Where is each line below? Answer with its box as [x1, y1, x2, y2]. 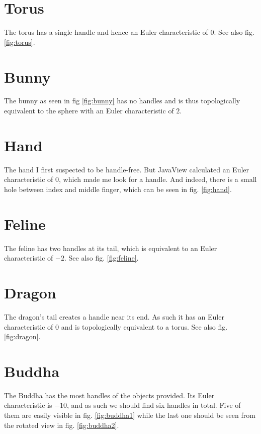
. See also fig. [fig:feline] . [64, 253, 139, 263]
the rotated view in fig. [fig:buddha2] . [4, 419, 119, 430]
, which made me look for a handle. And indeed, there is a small [59, 174, 257, 184]
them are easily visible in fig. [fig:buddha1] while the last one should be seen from [4, 410, 255, 420]
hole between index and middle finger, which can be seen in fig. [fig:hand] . [4, 183, 232, 194]
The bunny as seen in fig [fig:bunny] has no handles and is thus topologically [4, 95, 240, 106]
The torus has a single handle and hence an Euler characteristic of [4, 27, 208, 37]
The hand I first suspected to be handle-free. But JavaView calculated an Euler [4, 164, 249, 174]
